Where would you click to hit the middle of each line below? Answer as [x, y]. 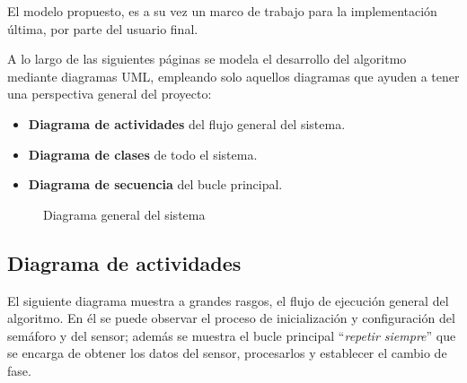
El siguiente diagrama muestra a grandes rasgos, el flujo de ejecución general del [228, 300]
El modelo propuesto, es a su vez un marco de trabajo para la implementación [222, 11]
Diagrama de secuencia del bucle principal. [155, 184]
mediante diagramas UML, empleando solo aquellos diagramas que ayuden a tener [233, 76]
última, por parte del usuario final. [103, 28]
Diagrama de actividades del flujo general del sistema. [187, 123]
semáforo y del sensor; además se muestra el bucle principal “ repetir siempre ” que [232, 335]
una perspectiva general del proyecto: [110, 94]
